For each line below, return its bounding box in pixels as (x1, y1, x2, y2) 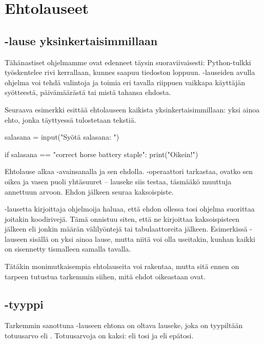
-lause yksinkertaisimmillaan (5, 32, 158, 48)
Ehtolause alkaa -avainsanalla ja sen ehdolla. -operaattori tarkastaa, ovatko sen (5, 166, 253, 177)
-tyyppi (5, 296, 44, 312)
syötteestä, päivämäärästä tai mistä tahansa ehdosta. (5, 87, 171, 98)
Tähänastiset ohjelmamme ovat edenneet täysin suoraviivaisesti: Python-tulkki (5, 56, 251, 67)
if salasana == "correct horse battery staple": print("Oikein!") (5, 148, 198, 159)
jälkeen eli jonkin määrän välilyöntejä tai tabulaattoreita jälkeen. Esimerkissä (5, 223, 248, 234)
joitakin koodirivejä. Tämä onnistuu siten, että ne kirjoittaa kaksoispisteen (5, 213, 239, 224)
